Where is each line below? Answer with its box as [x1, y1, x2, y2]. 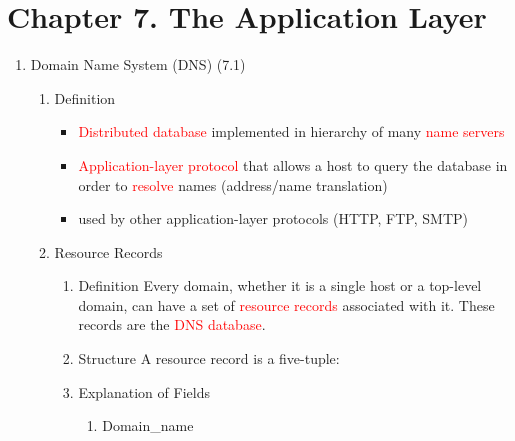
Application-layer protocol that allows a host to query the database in [78, 154, 508, 175]
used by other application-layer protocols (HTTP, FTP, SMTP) [78, 208, 468, 229]
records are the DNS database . [78, 314, 266, 335]
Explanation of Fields [78, 381, 210, 402]
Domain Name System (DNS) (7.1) [30, 54, 246, 75]
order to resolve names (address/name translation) [78, 174, 388, 195]
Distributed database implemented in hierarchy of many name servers [78, 121, 505, 142]
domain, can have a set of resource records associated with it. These [78, 294, 495, 315]
